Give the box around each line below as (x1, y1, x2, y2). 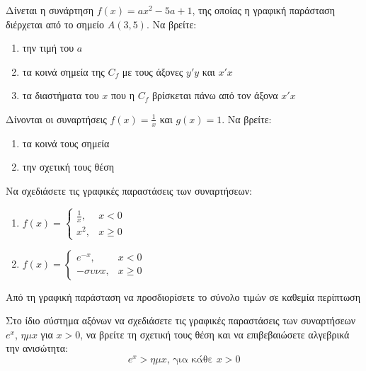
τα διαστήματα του (22, 88, 99, 103)
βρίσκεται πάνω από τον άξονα (151, 88, 278, 103)
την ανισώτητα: (6, 341, 68, 355)
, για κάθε (166, 355, 214, 365)
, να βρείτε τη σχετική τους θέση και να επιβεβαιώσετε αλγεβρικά (80, 326, 350, 341)
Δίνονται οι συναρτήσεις (6, 111, 107, 126)
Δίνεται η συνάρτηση (6, 3, 93, 17)
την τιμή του (22, 40, 74, 55)
